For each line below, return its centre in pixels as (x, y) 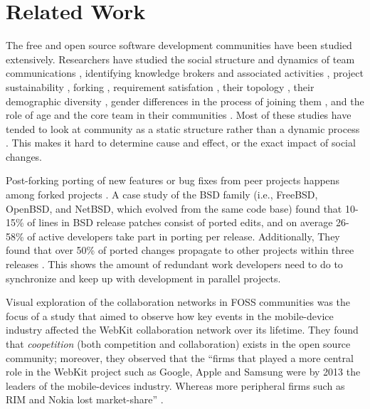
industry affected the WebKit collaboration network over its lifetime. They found (182, 330)
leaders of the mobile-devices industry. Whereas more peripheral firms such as (175, 385)
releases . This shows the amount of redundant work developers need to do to (174, 264)
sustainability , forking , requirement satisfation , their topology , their (160, 86)
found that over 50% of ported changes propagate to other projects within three (180, 250)
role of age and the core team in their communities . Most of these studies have (179, 115)
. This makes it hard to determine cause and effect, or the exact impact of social (181, 143)
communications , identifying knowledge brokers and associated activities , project (185, 73)
